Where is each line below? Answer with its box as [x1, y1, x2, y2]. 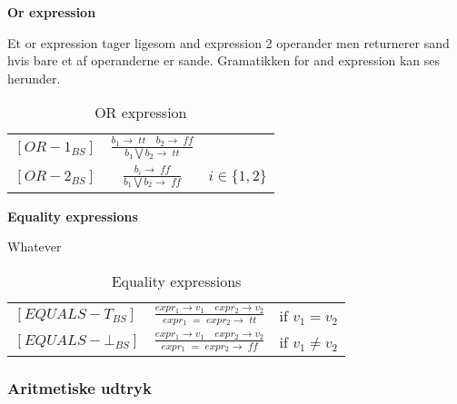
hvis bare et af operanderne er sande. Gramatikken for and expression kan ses [7, 51, 441, 70]
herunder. [7, 68, 61, 87]
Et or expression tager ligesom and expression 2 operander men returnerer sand [7, 33, 450, 52]
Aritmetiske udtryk [7, 376, 152, 399]
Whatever [7, 237, 62, 256]
